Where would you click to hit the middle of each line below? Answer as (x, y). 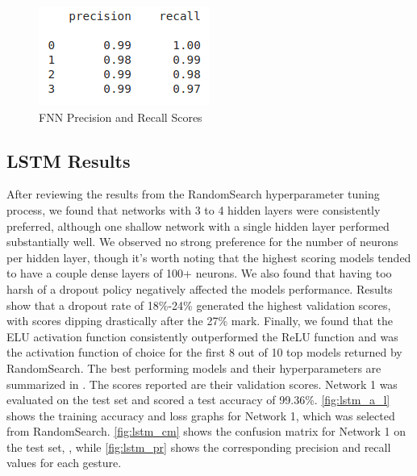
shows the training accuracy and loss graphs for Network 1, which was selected (201, 415)
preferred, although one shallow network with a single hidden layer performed (198, 225)
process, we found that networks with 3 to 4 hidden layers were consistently (194, 209)
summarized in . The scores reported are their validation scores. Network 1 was (202, 384)
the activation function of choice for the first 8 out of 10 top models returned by (204, 352)
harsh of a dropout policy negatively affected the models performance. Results (200, 288)
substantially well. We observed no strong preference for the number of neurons (202, 242)
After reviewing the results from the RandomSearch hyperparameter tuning (193, 194)
